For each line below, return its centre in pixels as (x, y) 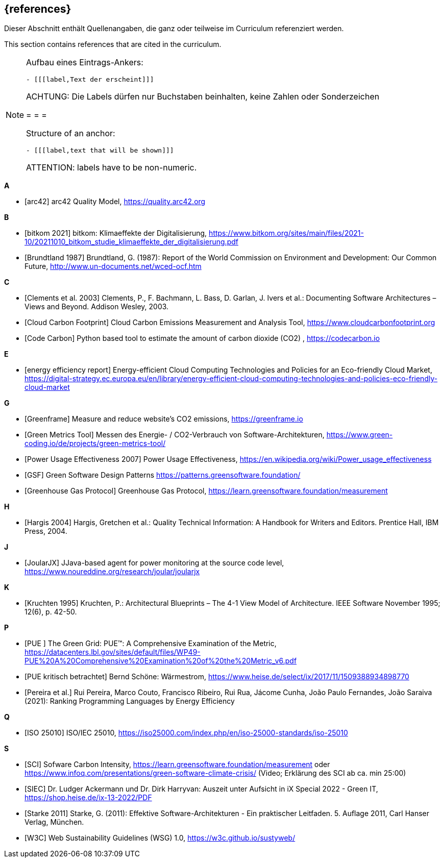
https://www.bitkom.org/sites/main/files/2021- (286, 233)
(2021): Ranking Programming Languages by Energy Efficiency (130, 701)
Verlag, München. (54, 822)
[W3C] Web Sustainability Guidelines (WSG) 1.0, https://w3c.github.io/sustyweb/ (160, 838)
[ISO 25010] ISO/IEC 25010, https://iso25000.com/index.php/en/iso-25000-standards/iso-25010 (186, 733)
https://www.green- (360, 435)
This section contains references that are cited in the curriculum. (113, 44)
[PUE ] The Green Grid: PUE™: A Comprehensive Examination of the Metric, (151, 644)
